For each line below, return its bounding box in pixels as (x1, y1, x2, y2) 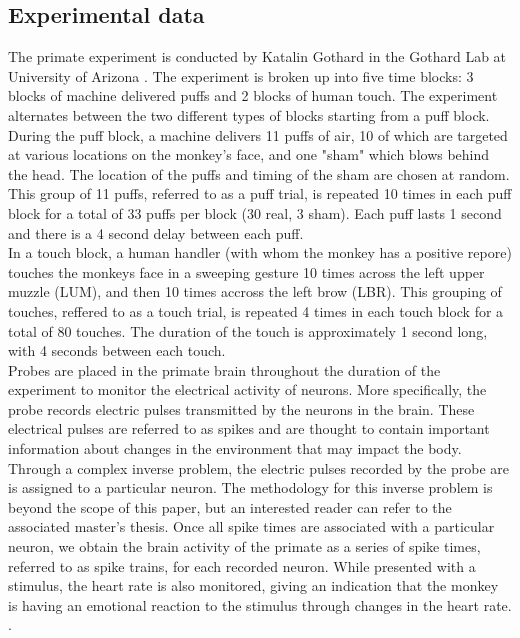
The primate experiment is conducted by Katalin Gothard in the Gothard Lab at (8, 46, 507, 67)
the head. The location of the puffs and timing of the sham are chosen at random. (8, 163, 510, 184)
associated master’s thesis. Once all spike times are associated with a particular (8, 516, 495, 537)
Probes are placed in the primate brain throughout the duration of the (8, 359, 441, 380)
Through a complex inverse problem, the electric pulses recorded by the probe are (8, 457, 510, 478)
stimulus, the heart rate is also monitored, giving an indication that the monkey (8, 575, 499, 596)
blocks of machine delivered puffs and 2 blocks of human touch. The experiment (8, 85, 498, 106)
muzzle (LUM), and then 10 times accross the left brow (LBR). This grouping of (8, 281, 502, 302)
